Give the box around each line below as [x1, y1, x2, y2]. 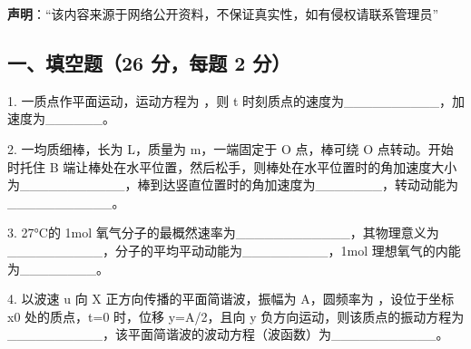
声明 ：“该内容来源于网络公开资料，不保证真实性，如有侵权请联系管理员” [7, 5, 439, 23]
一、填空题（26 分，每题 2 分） [7, 48, 291, 76]
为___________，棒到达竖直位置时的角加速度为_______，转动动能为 [7, 175, 458, 194]
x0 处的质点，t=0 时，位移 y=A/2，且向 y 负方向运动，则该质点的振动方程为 [7, 306, 465, 325]
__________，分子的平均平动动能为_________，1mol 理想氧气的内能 [7, 240, 461, 259]
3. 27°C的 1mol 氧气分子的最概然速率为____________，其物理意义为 [7, 223, 439, 242]
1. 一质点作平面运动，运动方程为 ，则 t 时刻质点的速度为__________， [7, 91, 452, 110]
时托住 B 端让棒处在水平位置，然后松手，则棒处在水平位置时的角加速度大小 [7, 157, 457, 176]
